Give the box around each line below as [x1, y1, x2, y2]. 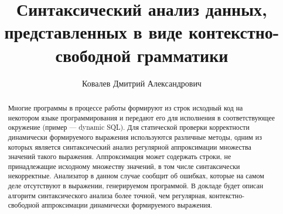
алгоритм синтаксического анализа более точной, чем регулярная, [8, 190, 207, 200]
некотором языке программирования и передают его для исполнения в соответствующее [8, 112, 275, 122]
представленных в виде [4, 20, 183, 44]
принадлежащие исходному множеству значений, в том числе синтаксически [8, 161, 240, 171]
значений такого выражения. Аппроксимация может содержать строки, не [8, 151, 231, 161]
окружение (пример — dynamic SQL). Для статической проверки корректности [8, 122, 250, 132]
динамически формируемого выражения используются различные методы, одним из [8, 132, 262, 141]
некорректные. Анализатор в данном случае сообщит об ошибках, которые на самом [8, 171, 264, 181]
